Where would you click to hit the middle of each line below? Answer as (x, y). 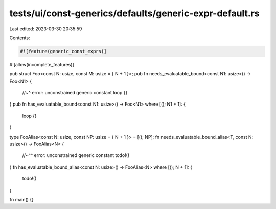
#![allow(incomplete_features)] (42, 64)
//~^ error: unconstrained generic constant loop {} (75, 93)
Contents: (20, 38)
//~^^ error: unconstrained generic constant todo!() (76, 155)
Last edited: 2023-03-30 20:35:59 (46, 29)
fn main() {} (22, 199)
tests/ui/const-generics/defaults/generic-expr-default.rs (135, 13)
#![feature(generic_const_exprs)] (63, 51)
